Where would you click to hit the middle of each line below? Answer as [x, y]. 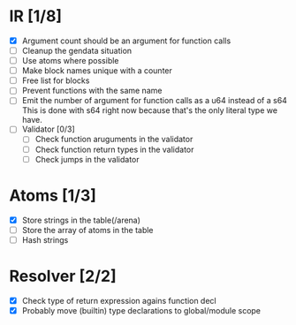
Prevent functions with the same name [92, 91]
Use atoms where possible [70, 61]
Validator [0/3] [48, 129]
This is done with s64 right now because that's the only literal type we [150, 110]
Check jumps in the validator [87, 159]
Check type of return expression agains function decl [119, 300]
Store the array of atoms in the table [87, 230]
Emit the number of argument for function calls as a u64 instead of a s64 [154, 101]
